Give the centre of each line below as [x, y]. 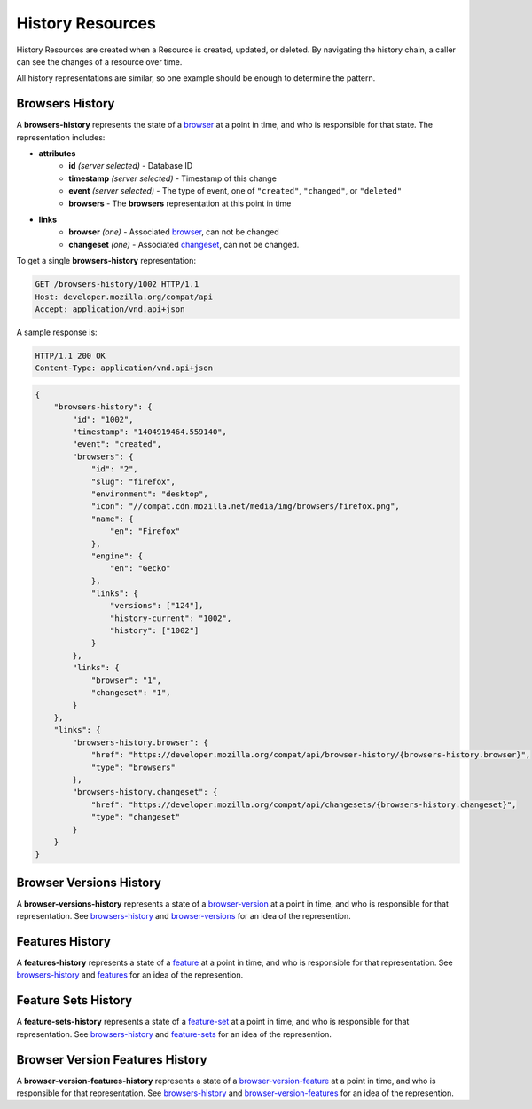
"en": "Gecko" [141, 569]
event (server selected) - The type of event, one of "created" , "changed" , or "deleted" [235, 191]
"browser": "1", [126, 680]
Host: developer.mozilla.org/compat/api [124, 297]
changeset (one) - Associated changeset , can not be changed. [184, 244]
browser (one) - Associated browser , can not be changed [174, 232]
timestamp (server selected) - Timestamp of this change [172, 178]
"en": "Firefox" [145, 531]
